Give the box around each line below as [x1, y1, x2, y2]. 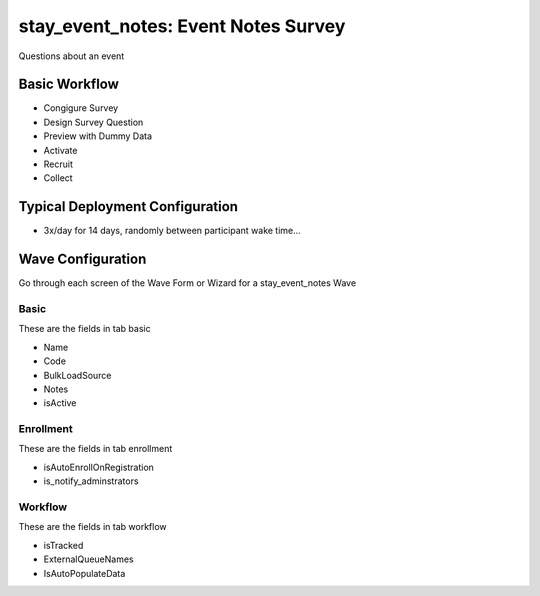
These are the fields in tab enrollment [18, 443, 173, 455]
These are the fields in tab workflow [18, 521, 167, 533]
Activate [43, 144, 78, 156]
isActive [43, 397, 77, 409]
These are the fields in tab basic [18, 323, 151, 335]
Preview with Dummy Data [43, 130, 153, 142]
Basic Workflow [18, 76, 120, 93]
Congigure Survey [43, 102, 119, 114]
